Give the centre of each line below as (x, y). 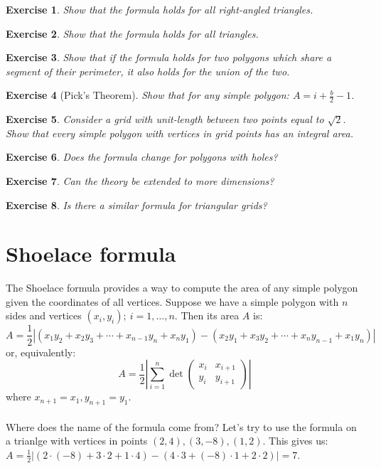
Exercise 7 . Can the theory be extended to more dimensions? (140, 180)
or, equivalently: (41, 352)
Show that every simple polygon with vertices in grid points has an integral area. (179, 133)
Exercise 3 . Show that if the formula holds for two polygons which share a (169, 57)
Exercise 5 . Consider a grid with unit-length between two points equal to (165, 119)
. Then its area (207, 315)
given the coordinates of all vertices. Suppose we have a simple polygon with (172, 301)
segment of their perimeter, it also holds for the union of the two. (148, 71)
